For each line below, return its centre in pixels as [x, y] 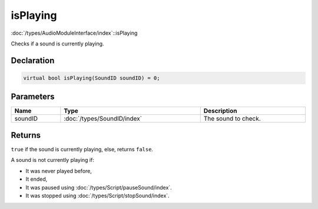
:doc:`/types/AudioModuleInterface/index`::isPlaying [74, 33]
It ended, [37, 179]
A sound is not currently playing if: [52, 160]
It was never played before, [59, 171]
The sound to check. [232, 119]
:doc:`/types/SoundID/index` [103, 119]
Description [220, 111]
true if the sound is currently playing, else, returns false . [82, 149]
